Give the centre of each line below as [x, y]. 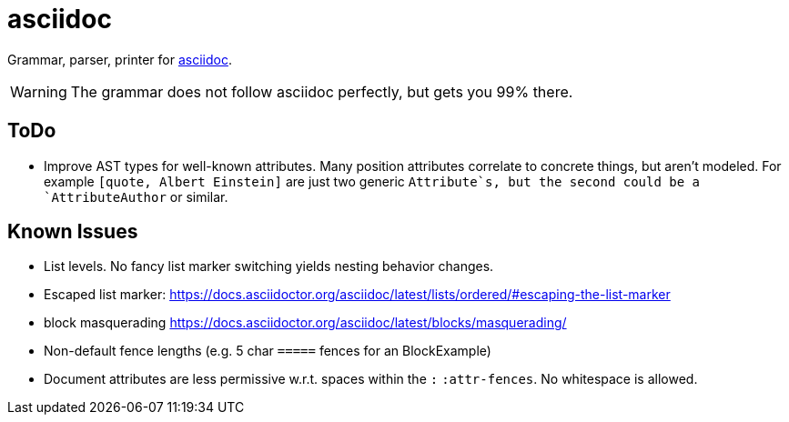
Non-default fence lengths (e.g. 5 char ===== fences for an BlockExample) [268, 351]
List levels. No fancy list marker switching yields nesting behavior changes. [269, 266]
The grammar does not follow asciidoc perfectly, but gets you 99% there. [322, 91]
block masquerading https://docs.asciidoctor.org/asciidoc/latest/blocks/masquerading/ [305, 323]
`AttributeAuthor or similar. [136, 196]
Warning [39, 91]
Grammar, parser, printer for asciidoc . [120, 59]
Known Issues [73, 232]
